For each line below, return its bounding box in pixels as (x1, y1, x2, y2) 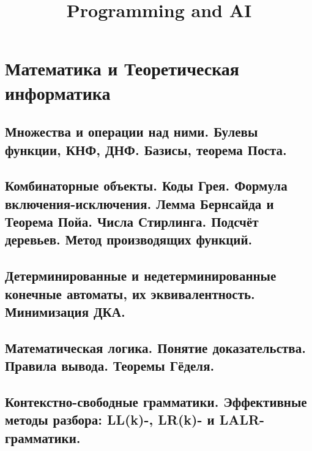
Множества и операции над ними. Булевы (5, 122, 258, 141)
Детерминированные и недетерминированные (5, 266, 277, 285)
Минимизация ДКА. (5, 302, 125, 321)
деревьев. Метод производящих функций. (5, 230, 253, 249)
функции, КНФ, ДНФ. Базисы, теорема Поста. (5, 140, 287, 159)
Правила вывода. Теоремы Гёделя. (5, 356, 215, 375)
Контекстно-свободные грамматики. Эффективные (5, 392, 307, 411)
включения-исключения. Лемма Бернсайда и (5, 194, 274, 213)
